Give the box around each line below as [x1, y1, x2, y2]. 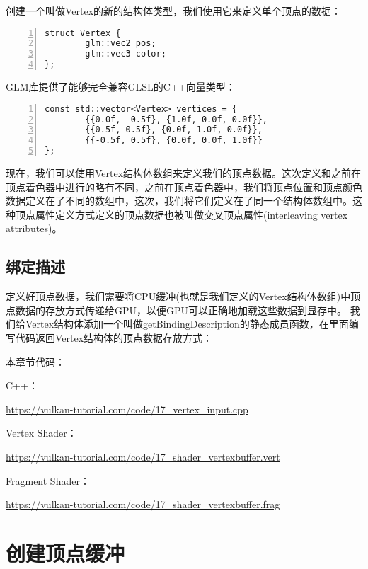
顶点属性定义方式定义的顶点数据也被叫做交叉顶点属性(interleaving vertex [15, 207, 348, 222]
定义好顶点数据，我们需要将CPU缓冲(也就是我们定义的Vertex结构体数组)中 [6, 289, 351, 304]
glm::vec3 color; [85, 49, 166, 59]
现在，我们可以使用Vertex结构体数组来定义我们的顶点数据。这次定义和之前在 [6, 166, 362, 180]
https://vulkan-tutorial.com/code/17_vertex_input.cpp [6, 401, 248, 416]
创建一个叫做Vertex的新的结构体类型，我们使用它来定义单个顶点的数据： [6, 4, 342, 18]
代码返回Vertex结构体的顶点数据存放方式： [15, 331, 213, 345]
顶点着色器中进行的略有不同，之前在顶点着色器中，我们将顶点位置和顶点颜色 [6, 179, 362, 194]
